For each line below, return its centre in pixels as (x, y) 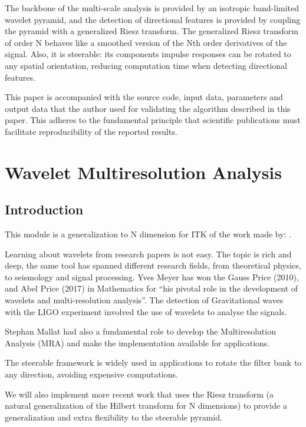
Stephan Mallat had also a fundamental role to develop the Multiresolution (140, 331)
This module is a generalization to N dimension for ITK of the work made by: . (148, 234)
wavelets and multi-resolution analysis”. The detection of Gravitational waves (144, 300)
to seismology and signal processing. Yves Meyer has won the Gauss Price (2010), (152, 277)
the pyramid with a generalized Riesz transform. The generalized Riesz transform (152, 31)
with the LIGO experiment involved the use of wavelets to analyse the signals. (146, 311)
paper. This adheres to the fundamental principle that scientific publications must (153, 120)
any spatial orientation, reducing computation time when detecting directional (146, 65)
